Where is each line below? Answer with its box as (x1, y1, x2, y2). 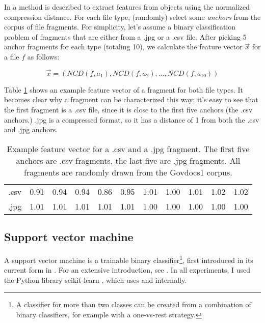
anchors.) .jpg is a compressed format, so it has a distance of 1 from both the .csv (4, 114, 259, 125)
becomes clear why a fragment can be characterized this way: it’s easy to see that (4, 94, 258, 105)
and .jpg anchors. (4, 124, 58, 135)
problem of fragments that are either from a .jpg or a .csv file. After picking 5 (4, 31, 247, 42)
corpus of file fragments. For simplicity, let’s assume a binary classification (4, 21, 236, 32)
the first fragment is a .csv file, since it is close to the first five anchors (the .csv (4, 104, 253, 114)
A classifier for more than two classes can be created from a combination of (16, 299, 251, 310)
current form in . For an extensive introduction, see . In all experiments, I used (4, 265, 250, 275)
